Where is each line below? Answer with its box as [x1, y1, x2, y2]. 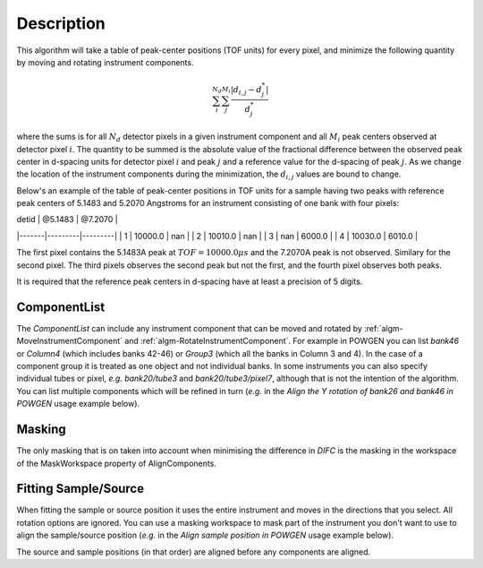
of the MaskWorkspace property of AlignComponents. [16, 458, 216, 469]
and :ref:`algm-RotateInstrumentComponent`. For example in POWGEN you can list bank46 [123, 336, 460, 347]
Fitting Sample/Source [16, 481, 145, 496]
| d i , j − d [230, 84, 263, 97]
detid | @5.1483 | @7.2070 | [16, 214, 118, 225]
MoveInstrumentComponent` [16, 336, 123, 347]
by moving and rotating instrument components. [16, 56, 194, 67]
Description [16, 13, 106, 33]
